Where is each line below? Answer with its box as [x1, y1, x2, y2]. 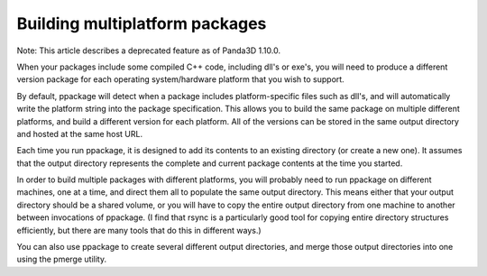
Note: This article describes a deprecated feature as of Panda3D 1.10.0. [16, 45, 281, 56]
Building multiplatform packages [16, 14, 267, 33]
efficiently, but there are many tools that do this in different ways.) [16, 225, 262, 235]
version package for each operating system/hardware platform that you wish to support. [16, 74, 345, 85]
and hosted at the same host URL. [16, 128, 143, 139]
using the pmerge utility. [16, 253, 107, 265]
